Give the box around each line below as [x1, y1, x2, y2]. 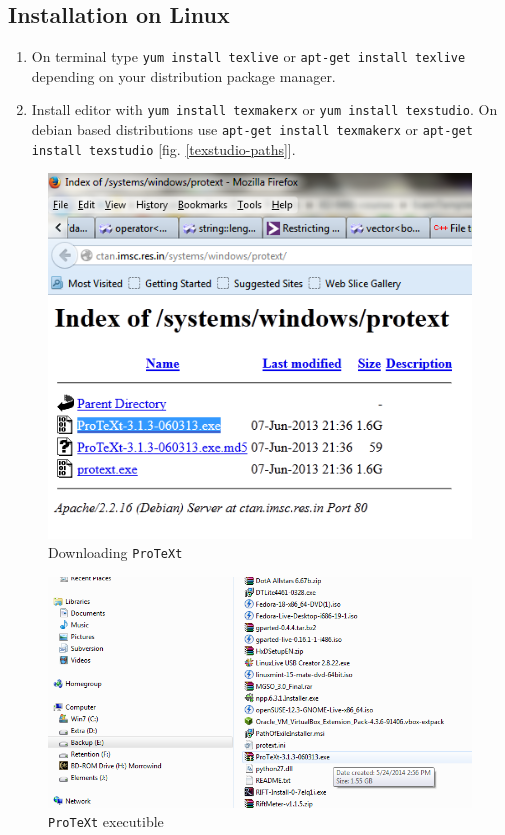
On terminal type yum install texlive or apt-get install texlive [31, 46, 466, 67]
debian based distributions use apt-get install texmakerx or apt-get [31, 119, 473, 140]
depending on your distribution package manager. [31, 65, 336, 86]
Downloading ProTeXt [48, 542, 183, 563]
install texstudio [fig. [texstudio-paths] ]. [31, 138, 296, 159]
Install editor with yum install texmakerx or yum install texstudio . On [31, 99, 498, 120]
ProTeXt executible [48, 811, 164, 832]
